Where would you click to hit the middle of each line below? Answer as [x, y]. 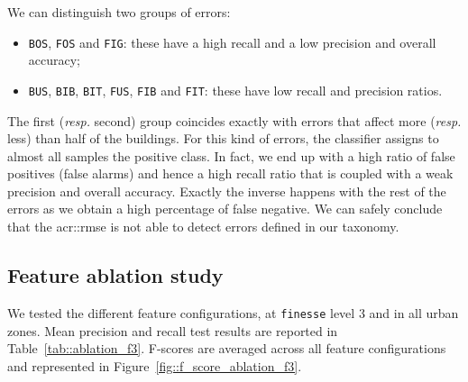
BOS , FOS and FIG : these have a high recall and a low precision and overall [232, 42]
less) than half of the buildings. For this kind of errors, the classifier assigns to [223, 138]
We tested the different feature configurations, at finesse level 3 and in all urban [233, 312]
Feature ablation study [115, 275]
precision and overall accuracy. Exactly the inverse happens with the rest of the [227, 191]
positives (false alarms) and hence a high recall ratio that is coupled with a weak [230, 173]
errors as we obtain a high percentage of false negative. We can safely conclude [225, 209]
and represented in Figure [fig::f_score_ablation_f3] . [155, 365]
